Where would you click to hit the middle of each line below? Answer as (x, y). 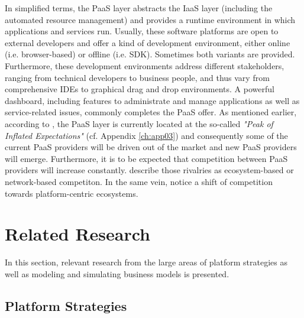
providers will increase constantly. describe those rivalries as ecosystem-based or (149, 170)
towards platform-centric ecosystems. (72, 193)
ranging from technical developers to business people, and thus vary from (137, 77)
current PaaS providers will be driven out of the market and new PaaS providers (151, 147)
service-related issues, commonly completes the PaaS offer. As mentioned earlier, (151, 112)
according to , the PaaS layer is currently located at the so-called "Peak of (139, 123)
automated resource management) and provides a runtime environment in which (150, 19)
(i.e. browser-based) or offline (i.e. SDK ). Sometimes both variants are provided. (150, 54)
